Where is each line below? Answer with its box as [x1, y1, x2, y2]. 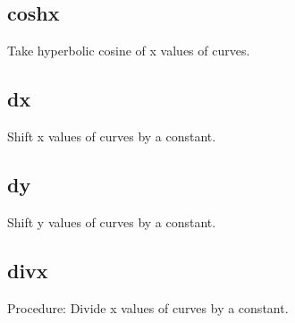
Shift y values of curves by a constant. [7, 212, 216, 231]
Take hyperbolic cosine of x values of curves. [7, 41, 250, 60]
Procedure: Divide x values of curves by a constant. [7, 298, 289, 317]
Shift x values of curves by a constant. [7, 127, 216, 145]
